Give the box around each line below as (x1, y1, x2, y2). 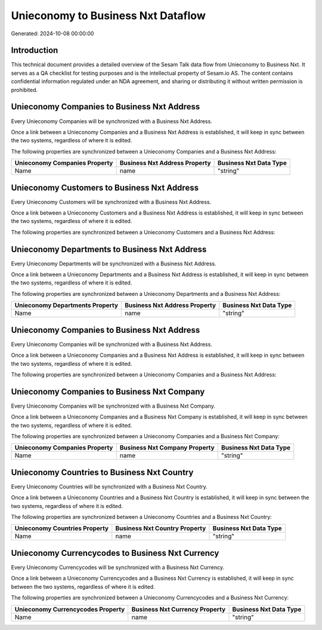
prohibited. (11, 86, 38, 93)
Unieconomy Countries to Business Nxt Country (11, 467, 194, 478)
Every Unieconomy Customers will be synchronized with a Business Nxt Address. (11, 198, 212, 206)
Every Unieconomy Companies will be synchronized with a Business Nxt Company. (11, 402, 216, 409)
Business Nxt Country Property (115, 524, 206, 533)
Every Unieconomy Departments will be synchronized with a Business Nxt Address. (11, 260, 216, 267)
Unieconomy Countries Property (14, 524, 109, 533)
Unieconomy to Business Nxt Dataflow (11, 9, 206, 22)
